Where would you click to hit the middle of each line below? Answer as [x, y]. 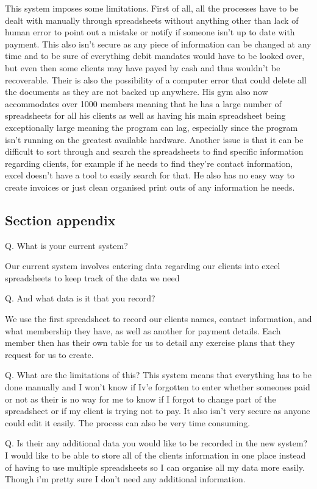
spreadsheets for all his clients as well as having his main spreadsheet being [145, 115]
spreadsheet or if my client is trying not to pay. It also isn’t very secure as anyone [158, 411]
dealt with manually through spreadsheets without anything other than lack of [152, 20]
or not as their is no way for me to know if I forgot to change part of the [141, 399]
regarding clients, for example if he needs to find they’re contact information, [149, 163]
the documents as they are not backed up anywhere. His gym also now [137, 92]
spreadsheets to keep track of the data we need [92, 277]
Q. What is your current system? [66, 245]
